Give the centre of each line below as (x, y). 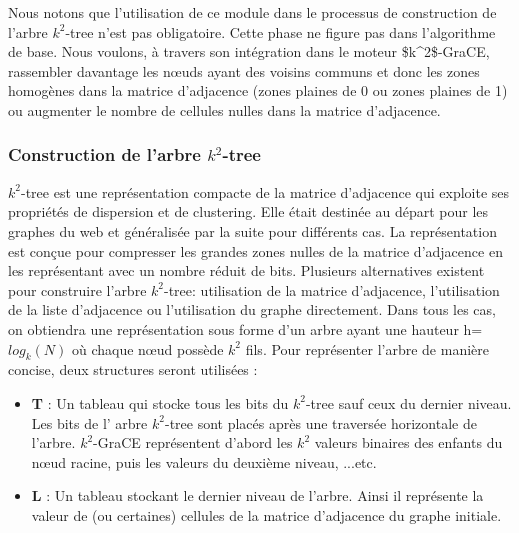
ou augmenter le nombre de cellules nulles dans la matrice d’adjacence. (224, 109)
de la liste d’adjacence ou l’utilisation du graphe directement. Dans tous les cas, (252, 309)
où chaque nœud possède (147, 348)
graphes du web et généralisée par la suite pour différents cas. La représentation (252, 230)
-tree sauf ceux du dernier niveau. (408, 402)
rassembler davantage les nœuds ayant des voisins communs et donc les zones (244, 70)
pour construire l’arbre (77, 289)
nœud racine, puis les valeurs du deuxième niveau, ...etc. (204, 461)
